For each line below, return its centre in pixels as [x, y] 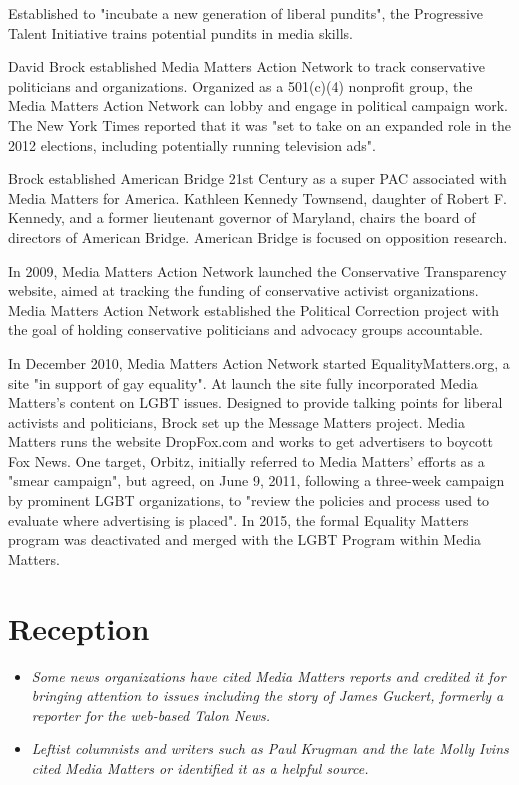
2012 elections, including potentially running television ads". [192, 144]
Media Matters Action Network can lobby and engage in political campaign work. [258, 105]
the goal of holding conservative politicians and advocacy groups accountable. [245, 329]
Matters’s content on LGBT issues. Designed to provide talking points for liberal [255, 402]
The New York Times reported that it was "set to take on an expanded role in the [259, 124]
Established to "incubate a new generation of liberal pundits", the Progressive [245, 13]
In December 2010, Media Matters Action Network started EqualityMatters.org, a [259, 362]
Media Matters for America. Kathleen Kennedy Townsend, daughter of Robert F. [257, 197]
